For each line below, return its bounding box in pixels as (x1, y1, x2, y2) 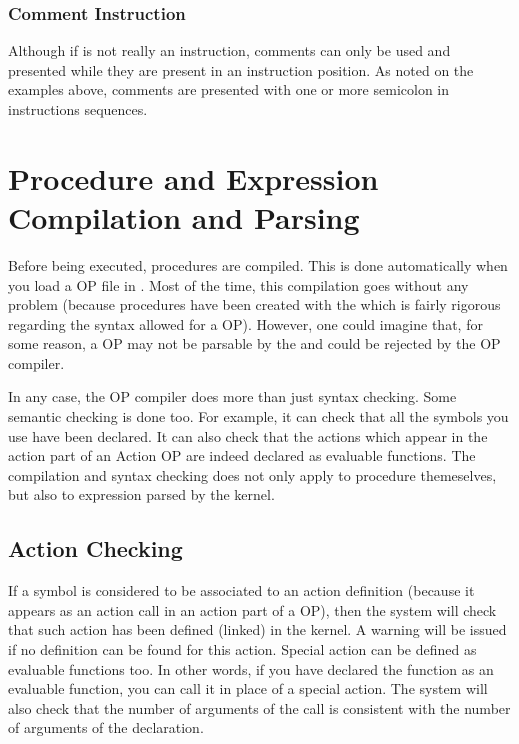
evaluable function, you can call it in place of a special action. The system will (8, 678, 488, 699)
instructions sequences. (8, 99, 148, 119)
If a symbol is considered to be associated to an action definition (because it (8, 580, 475, 601)
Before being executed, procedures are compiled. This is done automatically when (8, 254, 508, 275)
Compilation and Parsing (8, 196, 360, 237)
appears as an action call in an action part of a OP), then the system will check (8, 599, 497, 620)
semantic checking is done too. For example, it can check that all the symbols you (8, 406, 509, 427)
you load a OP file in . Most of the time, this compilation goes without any (8, 274, 469, 295)
